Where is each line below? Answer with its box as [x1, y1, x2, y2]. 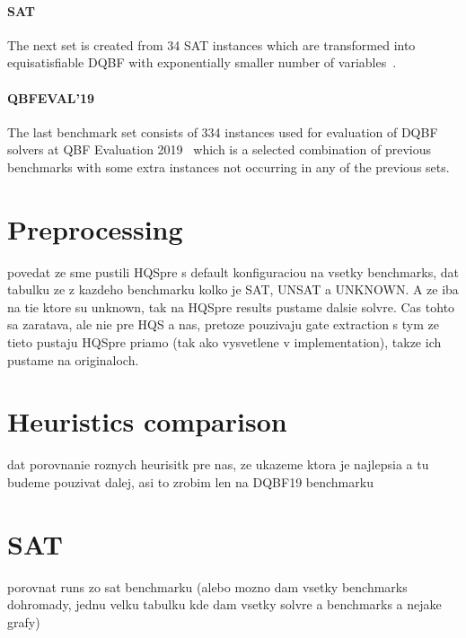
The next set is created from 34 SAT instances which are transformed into [7, 35, 416, 54]
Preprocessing [7, 210, 183, 247]
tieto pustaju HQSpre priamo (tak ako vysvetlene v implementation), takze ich [7, 333, 442, 352]
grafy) [7, 612, 40, 631]
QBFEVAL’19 [7, 88, 95, 107]
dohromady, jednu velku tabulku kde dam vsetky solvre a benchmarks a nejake [7, 595, 442, 614]
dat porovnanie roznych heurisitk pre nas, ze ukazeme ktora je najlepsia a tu [7, 455, 429, 474]
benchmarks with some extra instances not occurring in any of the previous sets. [7, 157, 450, 176]
